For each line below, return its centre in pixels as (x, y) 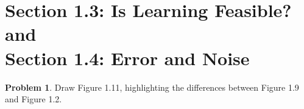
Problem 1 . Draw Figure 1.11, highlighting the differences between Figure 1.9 (152, 87)
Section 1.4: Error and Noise (127, 58)
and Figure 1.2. (34, 99)
